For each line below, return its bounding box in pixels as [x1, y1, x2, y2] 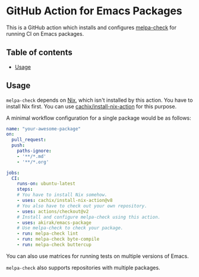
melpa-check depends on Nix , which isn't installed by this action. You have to [6, 97, 193, 104]
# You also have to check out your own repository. [17, 203, 147, 209]
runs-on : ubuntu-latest [17, 180, 76, 187]
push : [11, 142, 26, 148]
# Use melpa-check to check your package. [17, 225, 124, 231]
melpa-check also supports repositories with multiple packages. [6, 264, 160, 271]
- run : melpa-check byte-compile [17, 236, 100, 242]
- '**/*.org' [17, 159, 49, 165]
